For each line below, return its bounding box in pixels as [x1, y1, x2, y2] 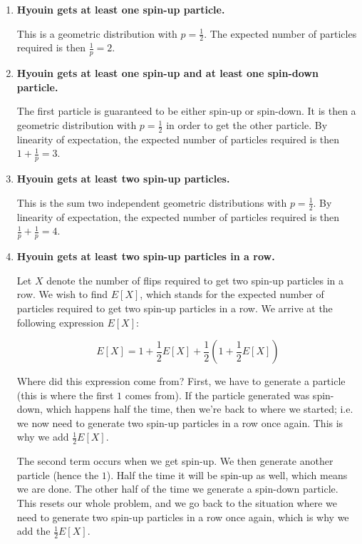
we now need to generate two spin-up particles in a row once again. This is [16, 415, 343, 430]
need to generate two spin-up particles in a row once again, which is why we [16, 509, 349, 524]
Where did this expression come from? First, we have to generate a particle [16, 374, 346, 389]
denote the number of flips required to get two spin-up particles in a [46, 272, 344, 287]
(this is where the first [16, 387, 114, 402]
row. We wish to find [16, 287, 108, 302]
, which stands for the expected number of [140, 287, 324, 302]
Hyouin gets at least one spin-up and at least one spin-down [16, 66, 319, 81]
